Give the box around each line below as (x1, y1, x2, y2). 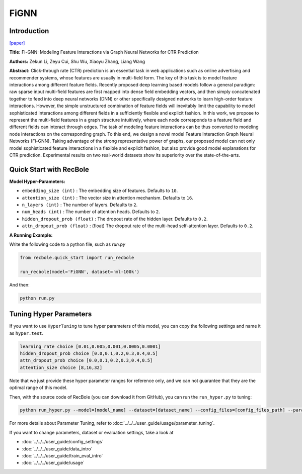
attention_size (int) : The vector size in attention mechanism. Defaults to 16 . (22, 195, 193, 201)
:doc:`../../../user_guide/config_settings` (22, 439, 104, 445)
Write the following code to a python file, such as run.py (9, 241, 126, 247)
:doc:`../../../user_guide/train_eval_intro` (22, 453, 103, 459)
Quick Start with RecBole (9, 165, 89, 173)
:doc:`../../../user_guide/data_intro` (22, 445, 93, 452)
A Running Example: (9, 232, 53, 238)
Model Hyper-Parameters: (9, 178, 65, 184)
